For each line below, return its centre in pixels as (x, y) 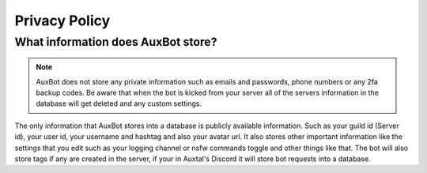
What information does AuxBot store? (116, 42)
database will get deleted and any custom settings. (119, 103)
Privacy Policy (62, 21)
